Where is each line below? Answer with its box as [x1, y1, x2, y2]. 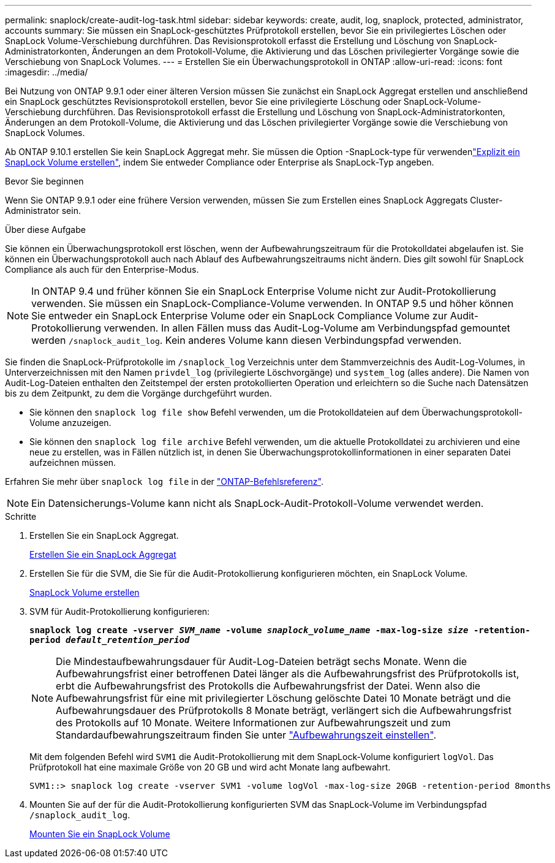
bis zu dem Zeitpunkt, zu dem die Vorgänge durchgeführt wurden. [5, 388, 272, 398]
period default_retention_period [29, 635, 190, 645]
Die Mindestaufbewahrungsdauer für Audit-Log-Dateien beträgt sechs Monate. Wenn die [56, 655, 467, 667]
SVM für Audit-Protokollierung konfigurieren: [29, 606, 210, 617]
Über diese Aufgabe [5, 224, 86, 235]
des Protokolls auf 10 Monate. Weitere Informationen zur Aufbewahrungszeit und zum [56, 717, 451, 729]
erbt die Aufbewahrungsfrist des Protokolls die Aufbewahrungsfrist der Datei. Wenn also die [56, 680, 481, 692]
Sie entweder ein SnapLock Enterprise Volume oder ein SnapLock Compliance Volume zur [31, 310, 448, 322]
